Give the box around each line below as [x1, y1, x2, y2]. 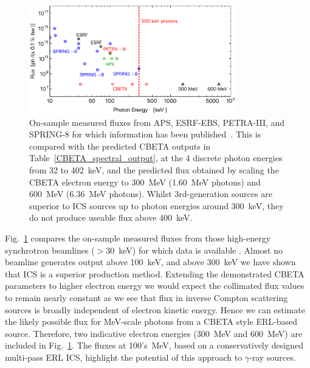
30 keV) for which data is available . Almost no [106, 243, 283, 256]
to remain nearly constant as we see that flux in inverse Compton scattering [5, 291, 288, 304]
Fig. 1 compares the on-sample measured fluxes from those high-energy [5, 231, 271, 244]
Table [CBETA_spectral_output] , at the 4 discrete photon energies [29, 151, 283, 164]
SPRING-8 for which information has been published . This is [29, 128, 261, 141]
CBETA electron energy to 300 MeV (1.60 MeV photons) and [29, 175, 261, 188]
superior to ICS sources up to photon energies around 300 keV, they [29, 199, 284, 212]
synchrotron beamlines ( [5, 243, 95, 256]
